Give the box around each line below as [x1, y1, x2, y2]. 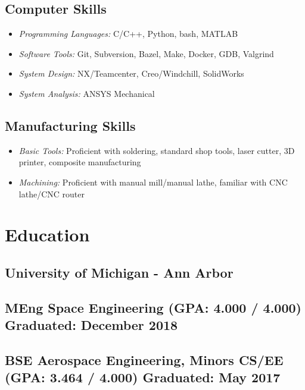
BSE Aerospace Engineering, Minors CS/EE [5, 350, 284, 369]
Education [5, 222, 90, 247]
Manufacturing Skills [5, 116, 136, 134]
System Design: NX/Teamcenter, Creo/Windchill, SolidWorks [18, 67, 244, 80]
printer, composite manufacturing [18, 156, 141, 168]
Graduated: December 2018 [5, 316, 178, 334]
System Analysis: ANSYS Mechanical [18, 87, 155, 99]
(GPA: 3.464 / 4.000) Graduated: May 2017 [5, 368, 281, 386]
